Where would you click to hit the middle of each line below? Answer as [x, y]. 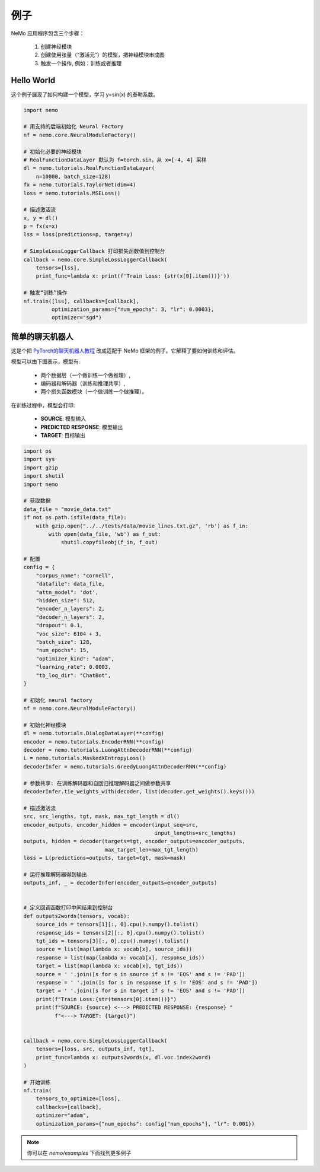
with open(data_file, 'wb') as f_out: [105, 534]
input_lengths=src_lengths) [195, 833]
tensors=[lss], [58, 268]
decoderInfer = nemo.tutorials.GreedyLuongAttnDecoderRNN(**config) [125, 766]
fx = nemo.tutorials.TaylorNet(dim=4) [80, 185]
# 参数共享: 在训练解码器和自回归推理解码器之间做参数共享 [97, 783]
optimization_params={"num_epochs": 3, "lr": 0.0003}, [133, 309]
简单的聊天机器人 [42, 336]
